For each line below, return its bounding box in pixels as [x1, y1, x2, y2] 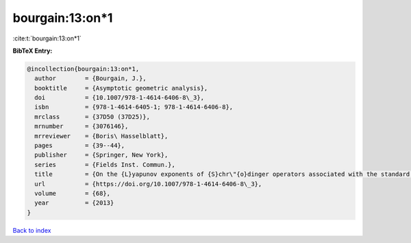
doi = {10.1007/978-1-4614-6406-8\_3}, [34, 94, 205, 102]
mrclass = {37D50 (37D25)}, [34, 113, 151, 120]
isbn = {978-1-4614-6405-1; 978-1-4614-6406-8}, [34, 103, 234, 111]
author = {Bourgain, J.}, [34, 75, 147, 82]
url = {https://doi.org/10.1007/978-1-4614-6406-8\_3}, [34, 180, 262, 188]
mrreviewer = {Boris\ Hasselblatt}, [34, 132, 169, 140]
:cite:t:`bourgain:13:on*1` [12, 34, 82, 42]
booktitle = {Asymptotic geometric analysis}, [34, 84, 208, 92]
